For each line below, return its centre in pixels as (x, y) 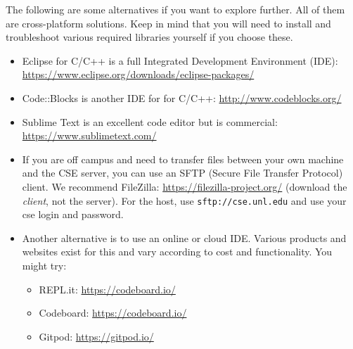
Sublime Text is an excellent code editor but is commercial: (150, 121)
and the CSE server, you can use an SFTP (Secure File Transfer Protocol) (182, 173)
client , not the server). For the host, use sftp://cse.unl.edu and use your (184, 200)
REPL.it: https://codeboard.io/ (107, 289)
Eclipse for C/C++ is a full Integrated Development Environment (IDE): (180, 60)
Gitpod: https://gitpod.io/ (96, 336)
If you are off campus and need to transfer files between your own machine (183, 159)
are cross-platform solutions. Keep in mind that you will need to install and (168, 23)
